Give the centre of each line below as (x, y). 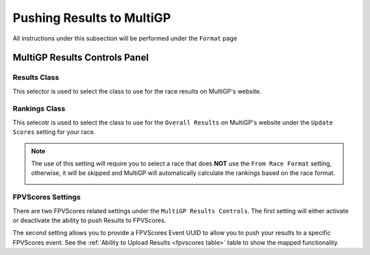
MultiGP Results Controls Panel (81, 58)
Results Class (36, 77)
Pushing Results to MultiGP (92, 18)
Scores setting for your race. (54, 132)
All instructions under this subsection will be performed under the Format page (125, 38)
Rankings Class (39, 109)
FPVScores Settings (47, 197)
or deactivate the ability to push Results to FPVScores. (89, 220)
